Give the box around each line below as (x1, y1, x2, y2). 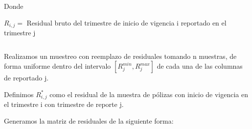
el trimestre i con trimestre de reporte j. (4, 99, 124, 109)
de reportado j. (4, 73, 49, 83)
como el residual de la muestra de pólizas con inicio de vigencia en (49, 89, 249, 99)
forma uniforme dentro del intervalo (4, 61, 111, 71)
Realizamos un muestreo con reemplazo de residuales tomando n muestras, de (4, 51, 237, 61)
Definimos (4, 89, 34, 99)
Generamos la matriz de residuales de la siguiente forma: (4, 115, 174, 126)
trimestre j (4, 27, 36, 38)
